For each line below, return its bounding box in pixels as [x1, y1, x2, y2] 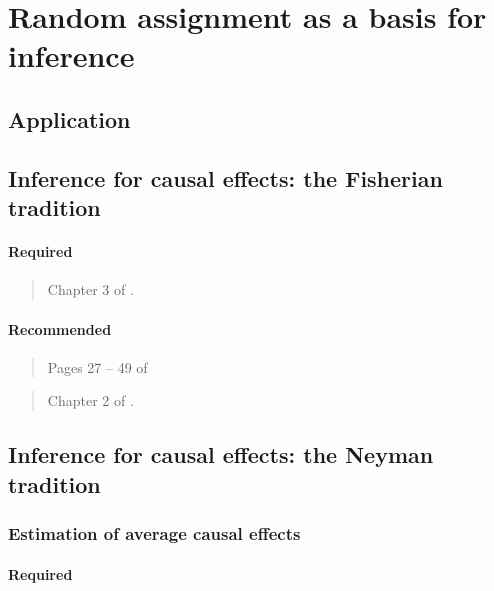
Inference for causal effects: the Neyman [8, 439, 434, 470]
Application [8, 103, 131, 134]
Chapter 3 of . [47, 279, 134, 300]
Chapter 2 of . [47, 390, 134, 411]
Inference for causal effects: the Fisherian [8, 162, 443, 193]
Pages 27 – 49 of [47, 356, 148, 377]
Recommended [8, 318, 112, 339]
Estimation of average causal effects [8, 520, 301, 545]
